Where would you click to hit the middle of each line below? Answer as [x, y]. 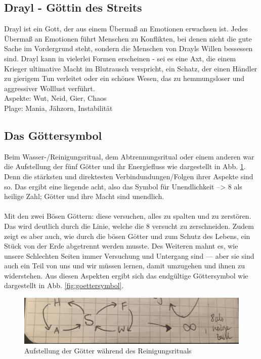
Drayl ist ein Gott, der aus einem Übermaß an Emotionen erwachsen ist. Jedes [126, 29]
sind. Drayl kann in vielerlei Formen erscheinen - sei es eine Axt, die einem [120, 58]
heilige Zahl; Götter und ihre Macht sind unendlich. [84, 196]
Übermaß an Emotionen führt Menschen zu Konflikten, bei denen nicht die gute [128, 38]
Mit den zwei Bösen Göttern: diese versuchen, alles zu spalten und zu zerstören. [128, 216]
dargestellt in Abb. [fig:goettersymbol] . [64, 285]
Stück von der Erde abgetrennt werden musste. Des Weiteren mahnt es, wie [121, 246]
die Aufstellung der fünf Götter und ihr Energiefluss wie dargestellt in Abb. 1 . [125, 166]
